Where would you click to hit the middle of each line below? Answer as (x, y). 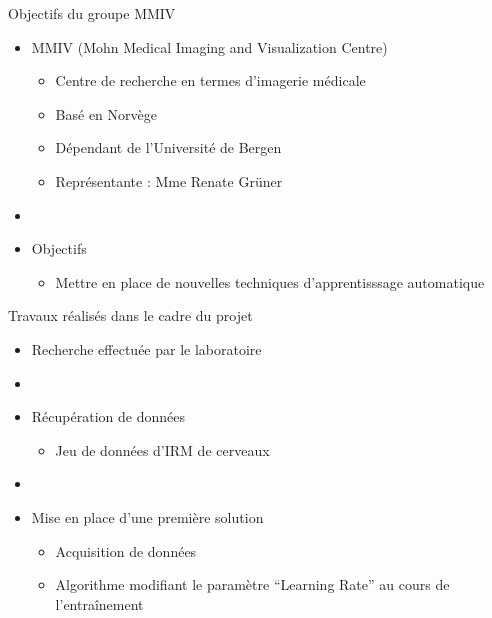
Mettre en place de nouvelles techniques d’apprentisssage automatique (270, 281)
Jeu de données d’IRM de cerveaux (162, 449)
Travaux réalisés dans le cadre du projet (130, 315)
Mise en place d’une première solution (147, 516)
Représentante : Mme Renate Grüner (169, 180)
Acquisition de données (126, 550)
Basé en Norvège (106, 113)
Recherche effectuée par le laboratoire (146, 348)
